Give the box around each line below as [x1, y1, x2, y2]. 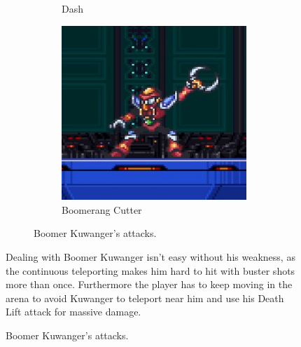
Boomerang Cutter [62, 202, 142, 217]
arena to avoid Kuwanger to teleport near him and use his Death [6, 290, 284, 305]
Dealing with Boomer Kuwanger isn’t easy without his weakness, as [6, 249, 295, 264]
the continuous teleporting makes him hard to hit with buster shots [6, 263, 295, 278]
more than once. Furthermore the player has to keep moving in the [6, 277, 293, 292]
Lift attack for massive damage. [6, 304, 141, 319]
